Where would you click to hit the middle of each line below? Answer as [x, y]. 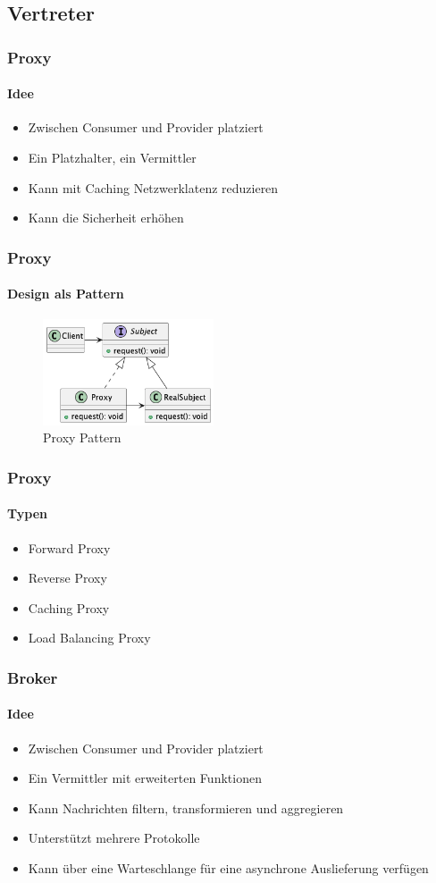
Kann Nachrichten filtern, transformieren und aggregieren [186, 807]
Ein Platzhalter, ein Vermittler [112, 158]
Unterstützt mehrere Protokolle [114, 838]
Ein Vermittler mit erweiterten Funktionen [145, 778]
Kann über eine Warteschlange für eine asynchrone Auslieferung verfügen [228, 868]
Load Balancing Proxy [89, 638]
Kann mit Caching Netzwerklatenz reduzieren [153, 187]
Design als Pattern [66, 294]
